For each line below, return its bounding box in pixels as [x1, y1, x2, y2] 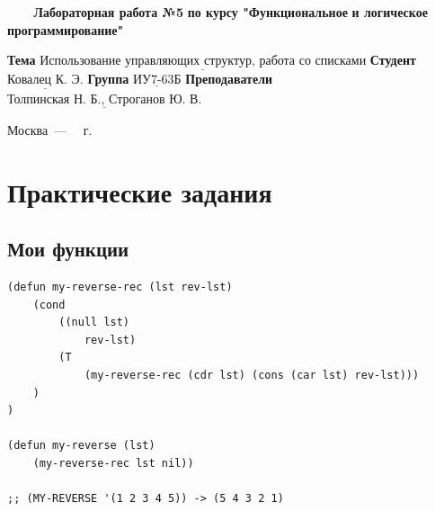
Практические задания [7, 173, 272, 210]
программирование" [7, 20, 124, 39]
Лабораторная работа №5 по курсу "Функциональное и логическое [33, 3, 428, 21]
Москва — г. [7, 120, 93, 139]
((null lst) [58, 316, 130, 329]
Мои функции [7, 235, 129, 263]
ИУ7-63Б [132, 74, 182, 87]
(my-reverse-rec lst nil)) [32, 456, 194, 470]
